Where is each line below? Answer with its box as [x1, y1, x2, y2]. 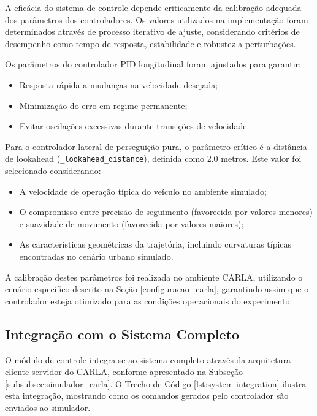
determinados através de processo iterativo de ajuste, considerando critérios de [5, 25, 300, 38]
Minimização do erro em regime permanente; [19, 99, 188, 112]
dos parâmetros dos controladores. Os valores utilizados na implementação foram [5, 13, 308, 26]
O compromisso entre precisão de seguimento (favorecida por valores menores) [19, 205, 313, 218]
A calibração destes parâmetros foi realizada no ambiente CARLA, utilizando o [5, 270, 303, 283]
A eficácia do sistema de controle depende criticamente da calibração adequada [5, 1, 302, 13]
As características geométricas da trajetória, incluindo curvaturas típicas [19, 238, 292, 251]
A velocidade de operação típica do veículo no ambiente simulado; [19, 184, 267, 197]
